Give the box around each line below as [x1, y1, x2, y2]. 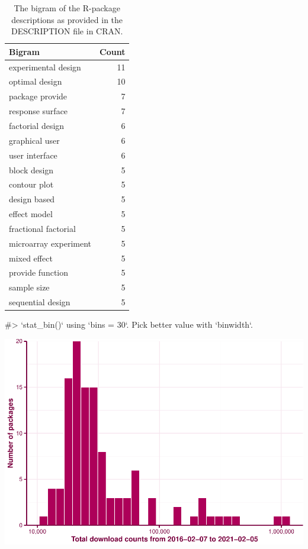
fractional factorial [9, 222, 76, 234]
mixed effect [9, 251, 53, 264]
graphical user [9, 134, 60, 146]
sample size [9, 281, 50, 293]
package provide [9, 90, 68, 102]
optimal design [9, 75, 62, 88]
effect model [9, 208, 53, 220]
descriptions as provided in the [11, 13, 123, 25]
